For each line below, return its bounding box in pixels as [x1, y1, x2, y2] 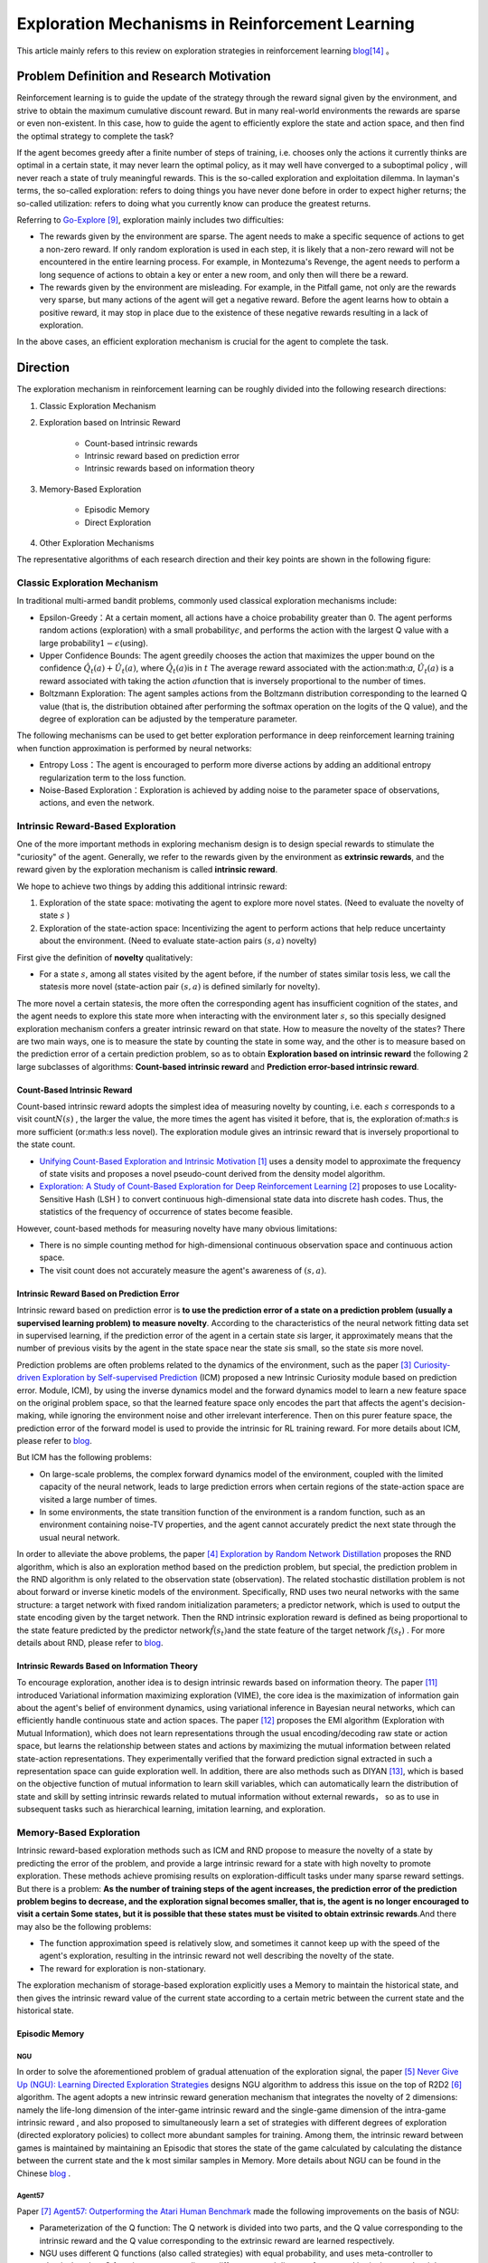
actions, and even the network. [39, 797, 155, 808]
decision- [430, 1397, 466, 1408]
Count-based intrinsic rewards [84, 437, 198, 448]
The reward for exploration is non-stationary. [39, 1962, 207, 1973]
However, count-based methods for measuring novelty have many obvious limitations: [16, 1223, 338, 1234]
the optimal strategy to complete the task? [16, 130, 174, 141]
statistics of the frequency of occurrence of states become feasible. [39, 1207, 294, 1217]
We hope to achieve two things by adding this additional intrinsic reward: [16, 881, 288, 892]
